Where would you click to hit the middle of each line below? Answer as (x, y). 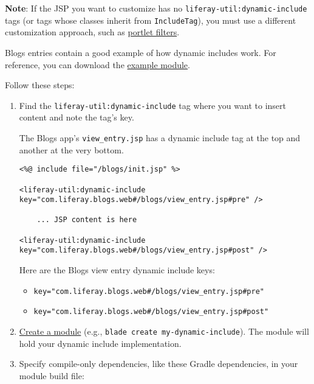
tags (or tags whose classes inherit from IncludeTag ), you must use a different (151, 20)
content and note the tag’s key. (77, 117)
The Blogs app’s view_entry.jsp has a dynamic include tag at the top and (160, 137)
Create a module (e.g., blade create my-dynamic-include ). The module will (164, 331)
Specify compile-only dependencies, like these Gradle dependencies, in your (159, 364)
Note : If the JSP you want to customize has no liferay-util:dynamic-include (156, 8)
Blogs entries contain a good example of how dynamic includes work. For (141, 52)
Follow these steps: (40, 85)
